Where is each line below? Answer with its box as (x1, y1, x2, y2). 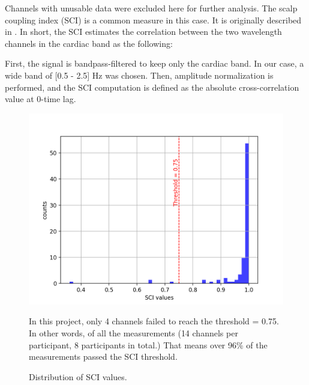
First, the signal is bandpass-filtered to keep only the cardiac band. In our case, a (5, 57, 304, 70)
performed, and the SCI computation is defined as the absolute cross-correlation (5, 80, 299, 93)
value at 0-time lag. (5, 92, 76, 105)
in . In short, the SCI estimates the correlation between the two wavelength (5, 25, 282, 38)
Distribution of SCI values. (29, 370, 127, 383)
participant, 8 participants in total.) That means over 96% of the (29, 338, 268, 351)
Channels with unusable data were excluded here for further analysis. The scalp (5, 2, 298, 14)
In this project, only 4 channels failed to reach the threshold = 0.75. (29, 315, 279, 327)
